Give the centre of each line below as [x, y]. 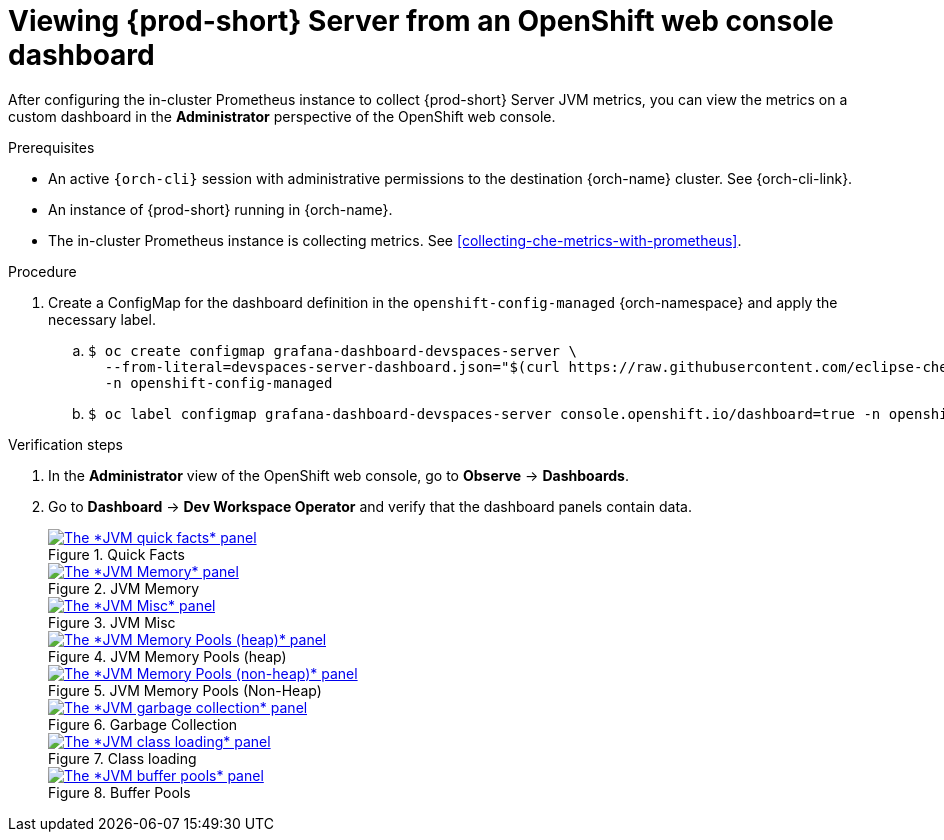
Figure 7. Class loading [122, 758]
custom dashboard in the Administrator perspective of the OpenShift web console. [282, 116]
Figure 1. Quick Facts [116, 554]
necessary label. [102, 319]
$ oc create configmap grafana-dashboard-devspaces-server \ [332, 350]
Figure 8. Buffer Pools [119, 792]
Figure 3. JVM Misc [112, 622]
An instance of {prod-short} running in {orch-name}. [220, 209]
